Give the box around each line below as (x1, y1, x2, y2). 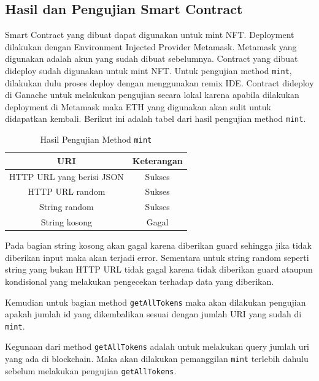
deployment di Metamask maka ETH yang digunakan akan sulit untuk (5, 100, 271, 113)
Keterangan (132, 154, 183, 167)
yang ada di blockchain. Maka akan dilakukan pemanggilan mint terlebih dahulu (5, 352, 309, 365)
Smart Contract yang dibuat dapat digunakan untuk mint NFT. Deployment (5, 28, 294, 41)
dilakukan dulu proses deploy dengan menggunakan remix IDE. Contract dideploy (5, 76, 314, 89)
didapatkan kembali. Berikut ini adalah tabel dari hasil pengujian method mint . (5, 112, 306, 125)
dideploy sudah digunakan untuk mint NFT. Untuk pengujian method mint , (5, 64, 292, 77)
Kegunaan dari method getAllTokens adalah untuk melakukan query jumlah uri (5, 340, 310, 353)
